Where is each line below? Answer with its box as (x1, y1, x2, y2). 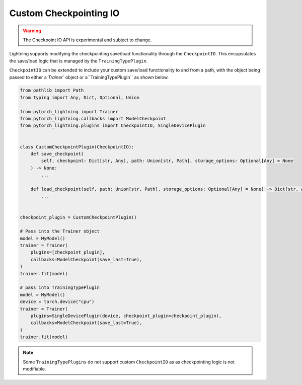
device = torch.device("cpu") (20, 299, 95, 304)
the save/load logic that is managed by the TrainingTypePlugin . (9, 58, 148, 64)
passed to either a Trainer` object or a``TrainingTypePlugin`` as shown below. (9, 74, 169, 80)
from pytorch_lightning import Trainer (20, 109, 118, 114)
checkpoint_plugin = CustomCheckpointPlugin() (20, 214, 137, 220)
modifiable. (23, 365, 46, 372)
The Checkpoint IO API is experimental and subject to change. (23, 37, 152, 43)
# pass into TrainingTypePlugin (20, 285, 100, 290)
